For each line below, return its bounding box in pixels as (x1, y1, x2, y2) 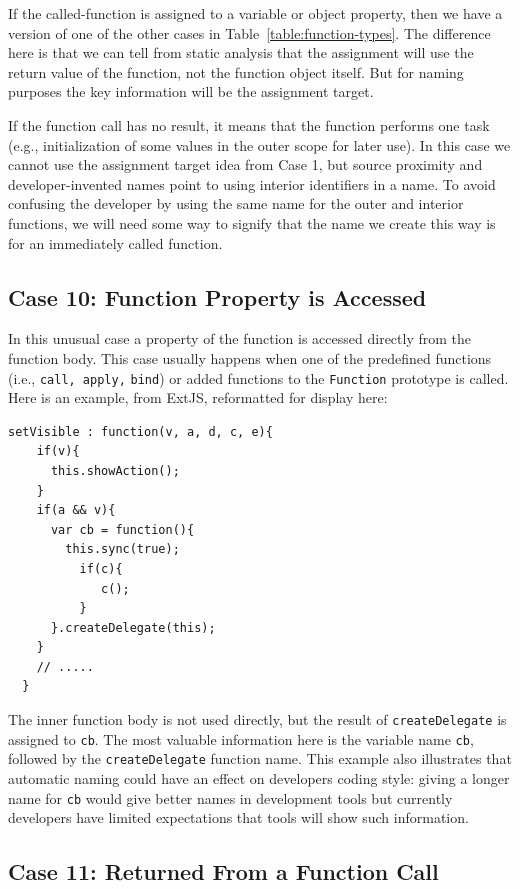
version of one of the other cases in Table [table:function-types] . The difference (8, 22, 491, 43)
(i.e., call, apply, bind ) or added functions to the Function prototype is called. (8, 367, 509, 388)
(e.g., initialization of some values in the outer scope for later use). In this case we (8, 134, 511, 155)
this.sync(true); (65, 542, 180, 557)
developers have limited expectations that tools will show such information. (8, 807, 469, 828)
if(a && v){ (36, 503, 116, 518)
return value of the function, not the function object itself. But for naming (8, 61, 464, 82)
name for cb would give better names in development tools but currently (8, 787, 453, 808)
